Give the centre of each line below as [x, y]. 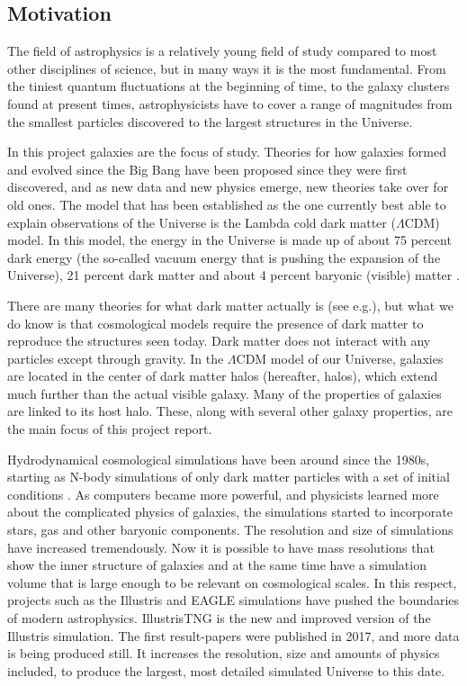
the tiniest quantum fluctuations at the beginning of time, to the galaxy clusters [229, 86]
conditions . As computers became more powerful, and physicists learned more [223, 494]
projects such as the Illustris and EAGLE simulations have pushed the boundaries [233, 600]
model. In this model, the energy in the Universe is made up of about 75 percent [229, 240]
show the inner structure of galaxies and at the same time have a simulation [217, 565]
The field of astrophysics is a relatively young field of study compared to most [222, 51]
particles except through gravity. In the [116, 358]
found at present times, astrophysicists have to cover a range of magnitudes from [230, 103]
